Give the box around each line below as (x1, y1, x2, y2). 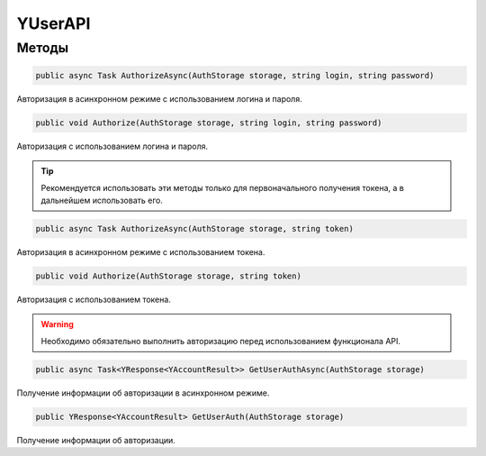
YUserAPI (16, 14, 91, 33)
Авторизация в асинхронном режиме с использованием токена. (16, 246, 265, 257)
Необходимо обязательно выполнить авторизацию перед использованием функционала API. (40, 335, 400, 346)
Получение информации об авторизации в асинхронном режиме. (16, 388, 270, 398)
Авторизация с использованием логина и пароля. (16, 141, 209, 151)
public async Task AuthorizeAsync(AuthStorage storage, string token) (35, 223, 355, 233)
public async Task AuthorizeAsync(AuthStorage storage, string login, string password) (35, 70, 435, 80)
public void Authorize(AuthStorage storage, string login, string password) (35, 117, 382, 128)
